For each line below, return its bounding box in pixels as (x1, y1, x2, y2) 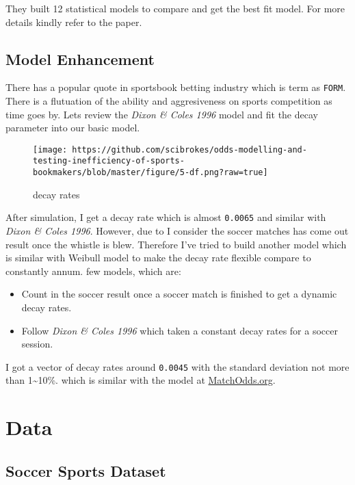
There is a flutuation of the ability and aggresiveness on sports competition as (5, 94, 332, 108)
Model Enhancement (5, 48, 155, 69)
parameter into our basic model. (5, 120, 140, 135)
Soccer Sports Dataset (5, 460, 166, 481)
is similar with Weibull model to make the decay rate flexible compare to (5, 250, 311, 265)
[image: (33, 144, 68, 155)
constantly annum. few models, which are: (5, 263, 181, 278)
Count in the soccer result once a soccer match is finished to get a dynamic (21, 287, 337, 301)
